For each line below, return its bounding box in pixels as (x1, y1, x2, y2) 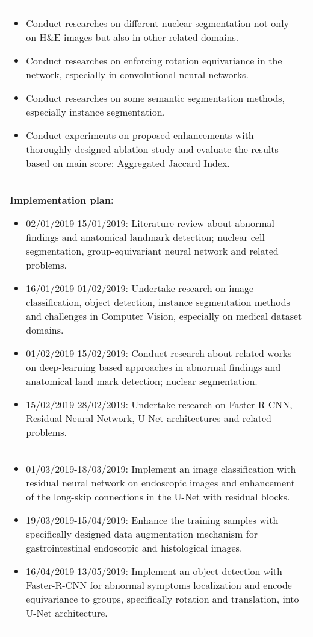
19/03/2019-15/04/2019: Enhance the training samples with (26, 513, 279, 527)
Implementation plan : (10, 193, 114, 207)
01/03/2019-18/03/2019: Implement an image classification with (26, 462, 296, 476)
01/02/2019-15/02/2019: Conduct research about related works (26, 346, 292, 360)
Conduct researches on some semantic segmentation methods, (26, 91, 285, 105)
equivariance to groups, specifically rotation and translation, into (26, 592, 299, 606)
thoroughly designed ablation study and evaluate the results (26, 142, 279, 156)
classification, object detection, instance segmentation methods (26, 295, 290, 309)
